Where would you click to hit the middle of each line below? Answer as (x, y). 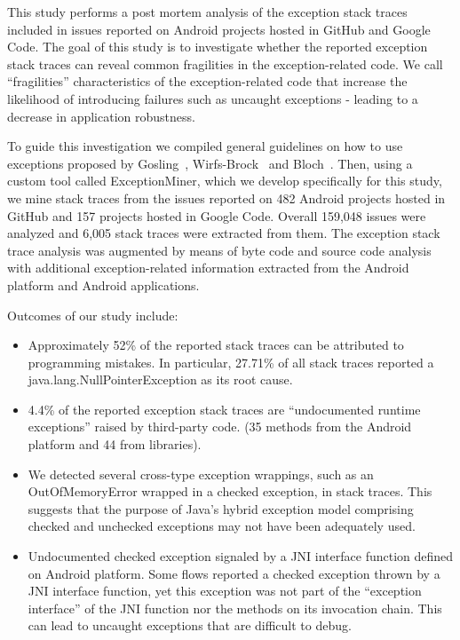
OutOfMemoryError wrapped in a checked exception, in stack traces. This (230, 491)
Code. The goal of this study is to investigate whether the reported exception (218, 47)
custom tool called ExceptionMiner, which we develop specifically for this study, (225, 181)
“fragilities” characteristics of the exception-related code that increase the (207, 81)
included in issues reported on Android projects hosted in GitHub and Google (219, 29)
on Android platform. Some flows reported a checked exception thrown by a (234, 573)
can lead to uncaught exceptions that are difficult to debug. (190, 625)
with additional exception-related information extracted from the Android (208, 268)
